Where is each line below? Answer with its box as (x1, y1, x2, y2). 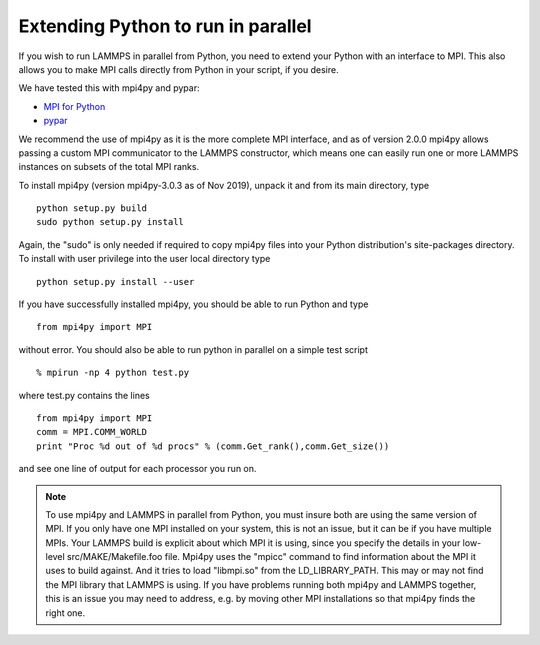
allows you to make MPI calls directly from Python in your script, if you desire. (18, 63, 339, 75)
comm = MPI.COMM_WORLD (36, 426, 148, 438)
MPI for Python (43, 100, 106, 112)
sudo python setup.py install (36, 216, 185, 228)
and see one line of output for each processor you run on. (18, 463, 257, 475)
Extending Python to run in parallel (18, 15, 312, 37)
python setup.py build (36, 203, 148, 214)
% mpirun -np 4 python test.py (36, 367, 190, 379)
